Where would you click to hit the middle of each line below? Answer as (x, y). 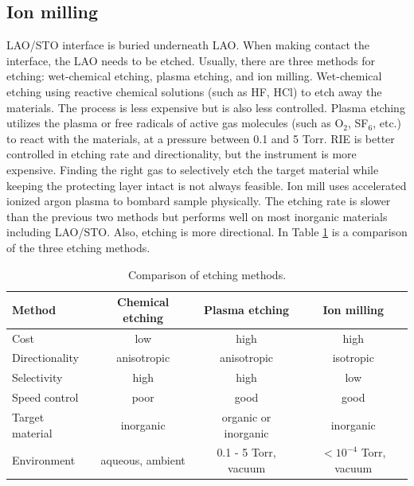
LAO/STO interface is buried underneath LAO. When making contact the (188, 45)
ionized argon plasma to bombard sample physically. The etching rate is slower (199, 201)
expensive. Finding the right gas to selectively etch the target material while (193, 169)
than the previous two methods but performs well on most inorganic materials (197, 216)
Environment (44, 460)
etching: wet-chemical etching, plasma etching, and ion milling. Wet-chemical (194, 76)
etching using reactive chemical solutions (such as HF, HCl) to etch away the (194, 91)
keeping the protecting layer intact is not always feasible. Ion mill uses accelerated (207, 185)
